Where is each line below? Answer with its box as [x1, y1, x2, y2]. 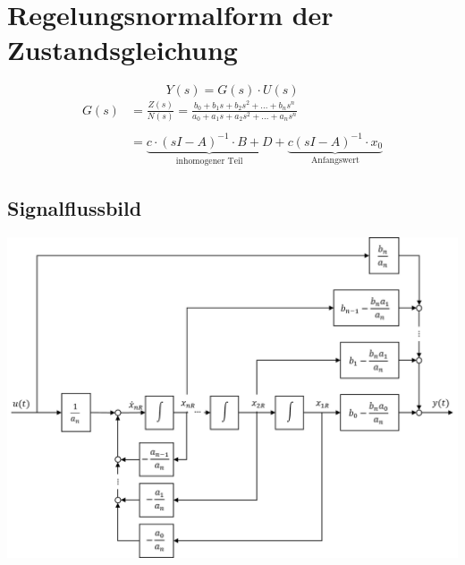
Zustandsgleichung [7, 31, 238, 68]
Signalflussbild [7, 194, 142, 222]
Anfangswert [310, 156, 359, 166]
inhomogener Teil [175, 157, 243, 167]
